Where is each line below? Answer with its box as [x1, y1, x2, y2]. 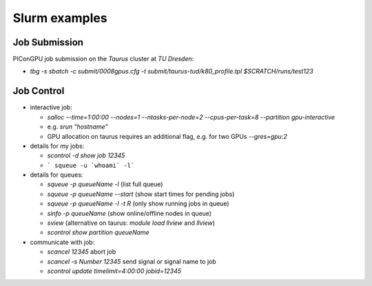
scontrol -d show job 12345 [47, 151, 125, 159]
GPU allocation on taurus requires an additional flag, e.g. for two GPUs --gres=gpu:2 [47, 132, 287, 140]
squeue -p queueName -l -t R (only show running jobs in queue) [47, 199, 230, 208]
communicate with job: [30, 238, 95, 246]
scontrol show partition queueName [47, 228, 149, 236]
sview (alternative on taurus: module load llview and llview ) [47, 219, 215, 227]
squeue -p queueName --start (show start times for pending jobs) [47, 190, 235, 198]
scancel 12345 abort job [47, 247, 116, 256]
